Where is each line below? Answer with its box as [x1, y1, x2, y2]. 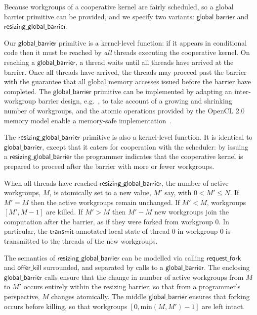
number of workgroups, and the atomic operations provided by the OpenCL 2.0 [4, 105, 245, 115]
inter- [234, 86, 251, 96]
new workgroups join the [154, 207, 229, 217]
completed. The [4, 86, 51, 96]
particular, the [4, 226, 47, 236]
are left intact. [202, 301, 245, 311]
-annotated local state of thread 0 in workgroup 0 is [74, 226, 231, 236]
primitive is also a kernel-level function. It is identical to [82, 132, 253, 142]
